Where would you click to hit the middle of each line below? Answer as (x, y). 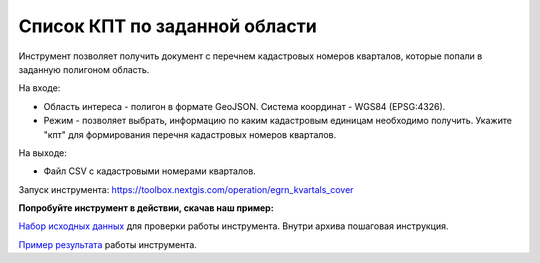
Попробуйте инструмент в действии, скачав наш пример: (146, 208)
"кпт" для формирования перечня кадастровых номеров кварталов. (190, 134)
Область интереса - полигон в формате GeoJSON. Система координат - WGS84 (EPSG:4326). (244, 106)
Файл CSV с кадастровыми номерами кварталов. (150, 171)
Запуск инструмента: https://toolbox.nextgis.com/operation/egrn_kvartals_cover (186, 189)
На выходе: (42, 152)
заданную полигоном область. (84, 69)
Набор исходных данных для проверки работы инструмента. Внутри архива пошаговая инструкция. (233, 226)
